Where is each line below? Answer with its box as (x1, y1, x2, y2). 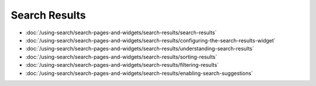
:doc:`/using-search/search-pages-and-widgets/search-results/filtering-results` (25, 62, 219, 69)
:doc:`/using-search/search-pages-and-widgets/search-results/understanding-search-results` (25, 45, 255, 52)
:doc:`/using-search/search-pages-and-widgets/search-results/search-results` (25, 29, 217, 36)
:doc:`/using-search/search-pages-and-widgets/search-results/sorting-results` (25, 53, 218, 60)
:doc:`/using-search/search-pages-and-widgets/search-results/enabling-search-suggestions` (25, 70, 253, 77)
